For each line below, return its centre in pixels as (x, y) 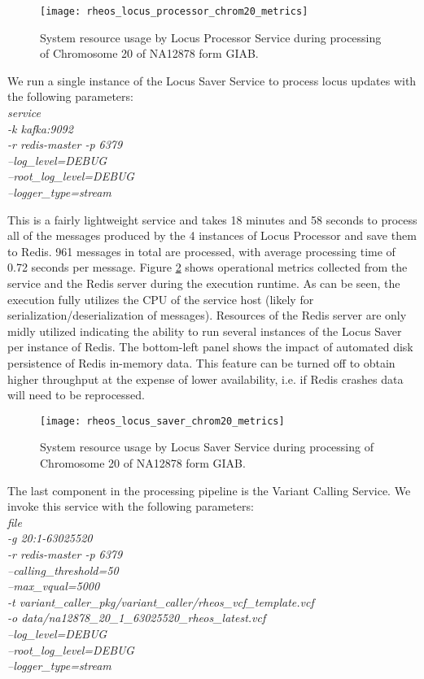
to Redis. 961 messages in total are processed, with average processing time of (201, 251)
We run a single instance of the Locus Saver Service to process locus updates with (212, 80)
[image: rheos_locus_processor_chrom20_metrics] (174, 11)
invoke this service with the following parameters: (131, 506)
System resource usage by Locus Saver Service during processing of (207, 447)
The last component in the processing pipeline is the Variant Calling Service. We (209, 490)
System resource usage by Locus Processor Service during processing (211, 37)
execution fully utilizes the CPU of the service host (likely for (161, 299)
